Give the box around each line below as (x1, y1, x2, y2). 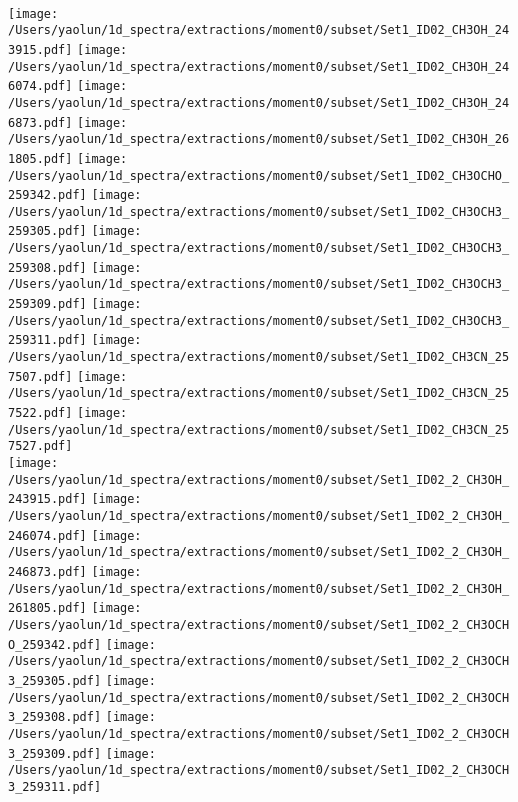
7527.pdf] (8, 439, 73, 454)
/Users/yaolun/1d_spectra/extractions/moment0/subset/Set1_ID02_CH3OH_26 (8, 132, 510, 147)
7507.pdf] (8, 369, 73, 384)
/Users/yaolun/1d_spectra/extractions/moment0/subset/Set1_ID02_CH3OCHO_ (8, 168, 510, 183)
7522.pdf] (8, 406, 73, 421)
